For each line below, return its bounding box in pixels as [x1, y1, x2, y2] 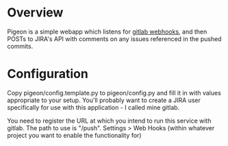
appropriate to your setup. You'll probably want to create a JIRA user [7, 96, 201, 104]
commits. [7, 42, 34, 50]
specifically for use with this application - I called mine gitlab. [7, 103, 180, 111]
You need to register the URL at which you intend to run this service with [7, 117, 212, 125]
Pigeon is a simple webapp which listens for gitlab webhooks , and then [7, 27, 207, 36]
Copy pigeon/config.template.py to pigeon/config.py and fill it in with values [7, 88, 221, 97]
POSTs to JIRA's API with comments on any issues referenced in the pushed [7, 34, 222, 42]
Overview [7, 5, 64, 21]
